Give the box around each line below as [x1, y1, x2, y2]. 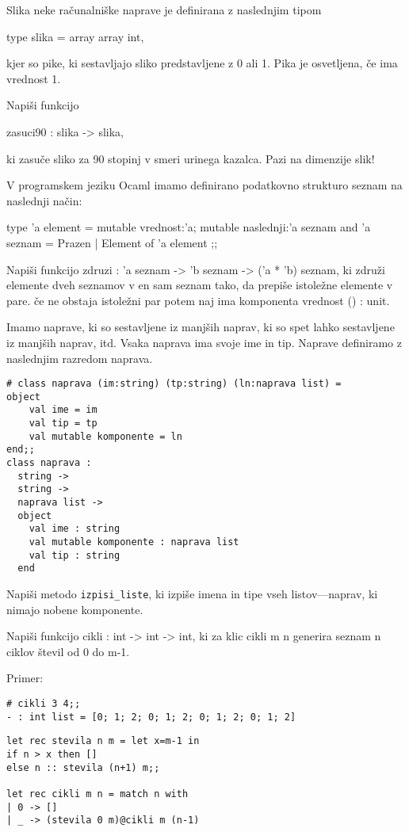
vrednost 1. [6, 70, 61, 86]
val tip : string [29, 549, 120, 561]
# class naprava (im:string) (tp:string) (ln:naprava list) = [6, 378, 342, 390]
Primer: [6, 670, 44, 686]
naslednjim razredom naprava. [6, 349, 153, 366]
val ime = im [29, 404, 97, 416]
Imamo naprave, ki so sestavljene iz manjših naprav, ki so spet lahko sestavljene [6, 319, 395, 335]
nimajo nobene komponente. [6, 601, 143, 617]
